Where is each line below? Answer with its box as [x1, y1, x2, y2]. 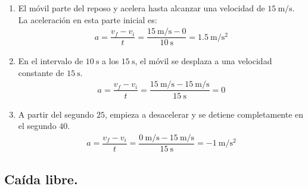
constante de [18, 66, 64, 78]
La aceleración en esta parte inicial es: [18, 13, 157, 26]
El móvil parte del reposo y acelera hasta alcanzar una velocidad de [18, 2, 265, 14]
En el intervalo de [18, 55, 83, 67]
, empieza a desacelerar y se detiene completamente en [105, 108, 304, 120]
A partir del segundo [18, 108, 94, 120]
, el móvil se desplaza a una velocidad [135, 55, 272, 67]
